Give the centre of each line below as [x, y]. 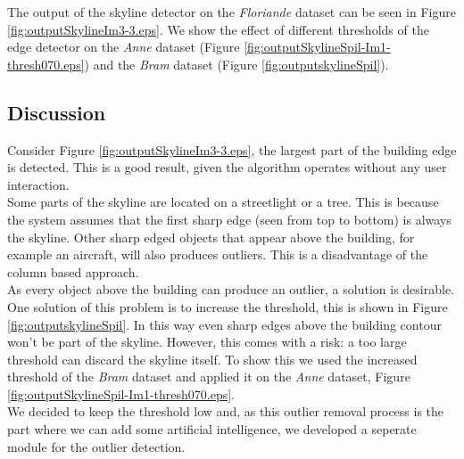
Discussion [57, 112]
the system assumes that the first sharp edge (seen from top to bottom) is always [229, 219]
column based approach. [73, 271]
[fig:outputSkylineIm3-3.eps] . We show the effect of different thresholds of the [218, 29]
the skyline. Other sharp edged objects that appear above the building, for [211, 237]
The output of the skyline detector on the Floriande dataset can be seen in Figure [232, 12]
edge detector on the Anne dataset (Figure [124, 47]
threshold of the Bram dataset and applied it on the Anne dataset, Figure [209, 377]
